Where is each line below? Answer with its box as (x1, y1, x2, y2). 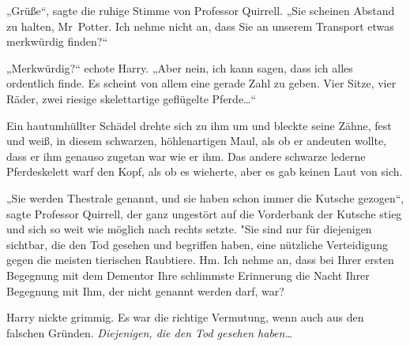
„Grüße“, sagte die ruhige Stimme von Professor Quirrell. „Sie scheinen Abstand (6, 2, 395, 18)
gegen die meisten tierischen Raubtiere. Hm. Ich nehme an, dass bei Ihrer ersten (6, 251, 394, 268)
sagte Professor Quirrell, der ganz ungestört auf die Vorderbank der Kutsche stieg (6, 205, 402, 221)
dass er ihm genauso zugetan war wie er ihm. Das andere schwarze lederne (6, 147, 366, 164)
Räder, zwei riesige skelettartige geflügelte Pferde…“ (6, 90, 257, 106)
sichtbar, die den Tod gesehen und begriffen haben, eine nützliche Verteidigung (6, 236, 388, 252)
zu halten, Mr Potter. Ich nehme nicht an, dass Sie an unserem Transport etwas (6, 17, 394, 34)
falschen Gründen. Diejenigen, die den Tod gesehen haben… (6, 324, 292, 340)
